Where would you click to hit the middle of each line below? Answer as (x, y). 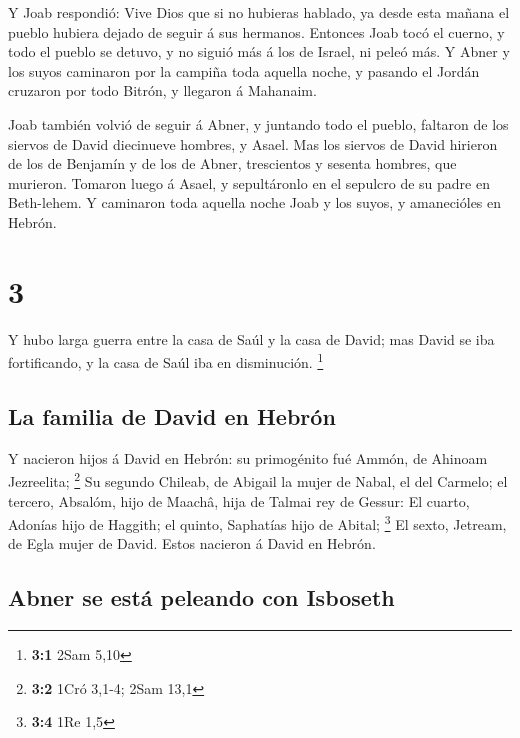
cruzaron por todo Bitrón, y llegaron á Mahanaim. (162, 90)
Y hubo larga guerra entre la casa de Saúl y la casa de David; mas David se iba (251, 338)
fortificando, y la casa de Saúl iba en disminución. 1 (166, 360)
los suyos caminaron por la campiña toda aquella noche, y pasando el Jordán (244, 70)
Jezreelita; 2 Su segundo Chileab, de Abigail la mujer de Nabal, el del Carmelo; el (258, 479)
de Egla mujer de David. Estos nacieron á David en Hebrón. (192, 543)
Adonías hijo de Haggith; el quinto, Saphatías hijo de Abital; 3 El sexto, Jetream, (257, 522)
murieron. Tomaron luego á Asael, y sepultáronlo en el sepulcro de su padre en (249, 182)
